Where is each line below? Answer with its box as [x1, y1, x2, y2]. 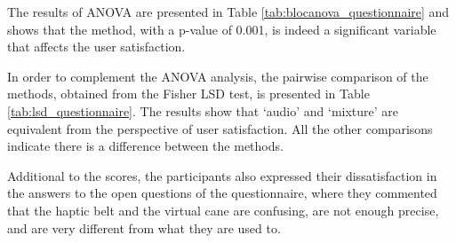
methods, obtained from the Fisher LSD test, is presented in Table [7, 84, 370, 103]
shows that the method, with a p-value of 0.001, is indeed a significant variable [7, 20, 436, 38]
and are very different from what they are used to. [7, 218, 281, 237]
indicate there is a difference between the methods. [7, 137, 284, 155]
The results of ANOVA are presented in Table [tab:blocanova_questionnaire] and [7, 3, 450, 20]
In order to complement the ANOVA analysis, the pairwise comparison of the [7, 67, 428, 85]
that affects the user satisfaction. [7, 37, 186, 56]
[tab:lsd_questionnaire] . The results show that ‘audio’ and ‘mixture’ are [7, 101, 399, 120]
